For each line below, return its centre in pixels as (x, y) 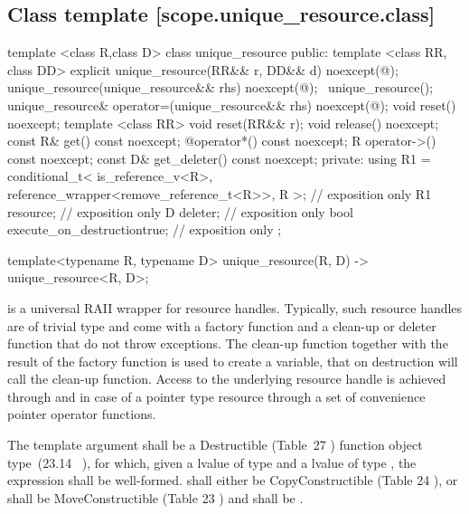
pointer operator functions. (82, 414)
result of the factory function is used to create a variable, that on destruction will (233, 361)
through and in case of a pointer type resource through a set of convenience (216, 396)
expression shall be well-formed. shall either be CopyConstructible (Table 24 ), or (233, 480)
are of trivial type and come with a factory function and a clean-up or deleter (222, 325)
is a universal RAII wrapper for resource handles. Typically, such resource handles (235, 307)
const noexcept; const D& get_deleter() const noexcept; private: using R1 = (219, 158)
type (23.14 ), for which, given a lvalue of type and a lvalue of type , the (212, 462)
